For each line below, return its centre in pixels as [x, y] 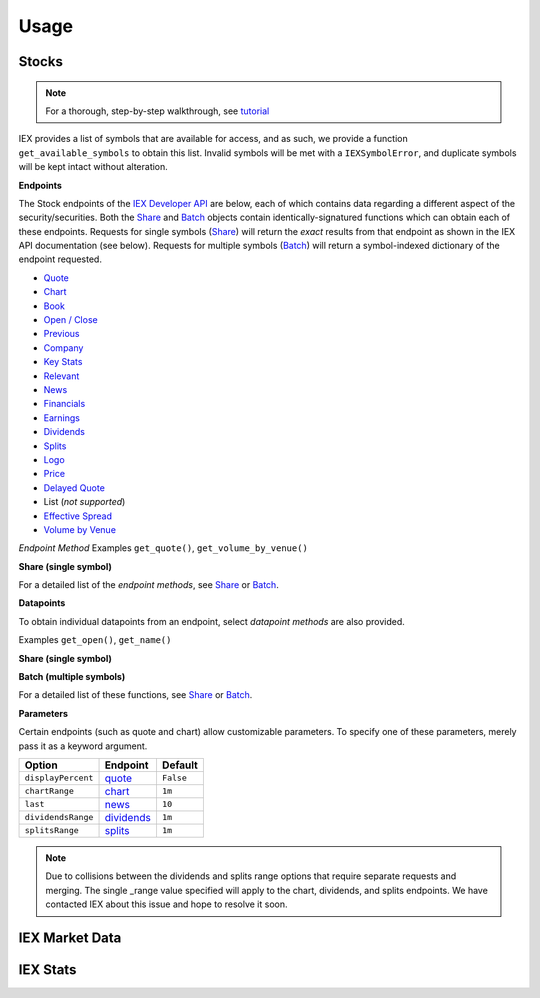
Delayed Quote [74, 487]
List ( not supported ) [84, 502]
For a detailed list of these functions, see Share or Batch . [135, 695]
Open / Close [71, 320]
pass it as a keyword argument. [83, 746]
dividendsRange [59, 817]
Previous [61, 334]
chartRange [49, 791]
